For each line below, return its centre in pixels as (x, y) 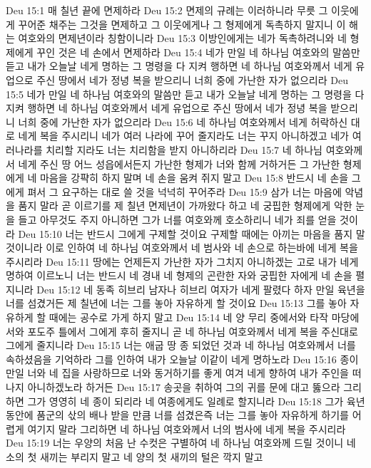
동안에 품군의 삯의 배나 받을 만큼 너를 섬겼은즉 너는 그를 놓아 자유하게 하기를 (177, 415)
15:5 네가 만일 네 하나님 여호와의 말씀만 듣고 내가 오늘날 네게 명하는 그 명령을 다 (185, 94)
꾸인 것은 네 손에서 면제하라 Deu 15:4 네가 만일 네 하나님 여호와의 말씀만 (198, 52)
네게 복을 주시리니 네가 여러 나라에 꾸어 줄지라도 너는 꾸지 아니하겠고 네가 (183, 136)
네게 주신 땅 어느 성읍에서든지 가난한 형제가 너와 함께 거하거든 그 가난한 (179, 163)
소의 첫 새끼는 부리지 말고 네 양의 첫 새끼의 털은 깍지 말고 (134, 457)
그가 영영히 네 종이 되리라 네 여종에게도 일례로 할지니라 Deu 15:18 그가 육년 (196, 401)
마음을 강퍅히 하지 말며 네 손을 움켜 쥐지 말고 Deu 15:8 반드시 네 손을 (194, 178)
